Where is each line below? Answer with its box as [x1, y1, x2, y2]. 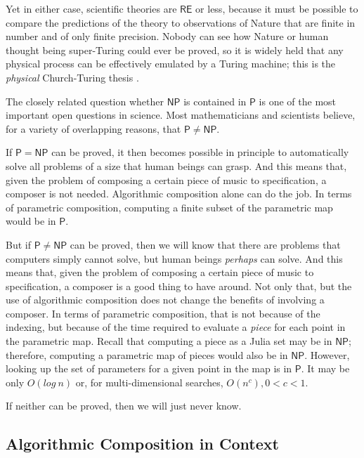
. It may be [301, 361, 350, 376]
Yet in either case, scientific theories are [6, 1, 177, 15]
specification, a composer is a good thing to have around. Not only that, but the [6, 278, 352, 293]
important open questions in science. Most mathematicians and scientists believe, [6, 107, 356, 122]
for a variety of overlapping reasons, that [6, 121, 181, 136]
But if [6, 237, 31, 251]
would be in [6, 214, 56, 228]
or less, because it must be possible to [195, 1, 358, 15]
